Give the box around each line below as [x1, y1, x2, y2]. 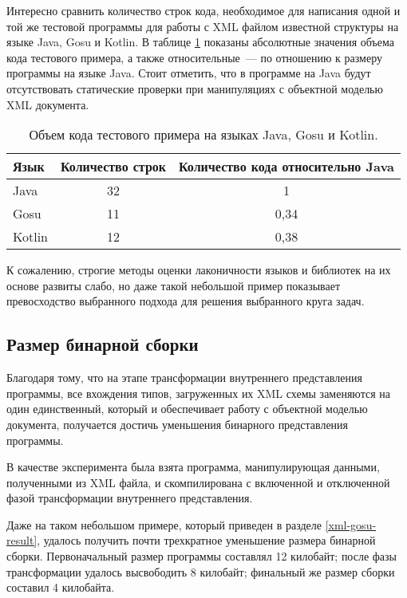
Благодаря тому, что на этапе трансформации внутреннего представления [6, 369, 362, 386]
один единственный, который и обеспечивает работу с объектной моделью [6, 400, 368, 417]
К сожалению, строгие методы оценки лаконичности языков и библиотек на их [6, 262, 391, 278]
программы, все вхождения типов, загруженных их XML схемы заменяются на [6, 384, 390, 401]
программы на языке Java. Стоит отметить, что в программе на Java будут [6, 65, 371, 81]
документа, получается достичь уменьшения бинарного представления [6, 415, 349, 432]
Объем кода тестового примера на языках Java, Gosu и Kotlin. [29, 125, 378, 144]
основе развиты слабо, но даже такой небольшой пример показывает [6, 277, 341, 293]
